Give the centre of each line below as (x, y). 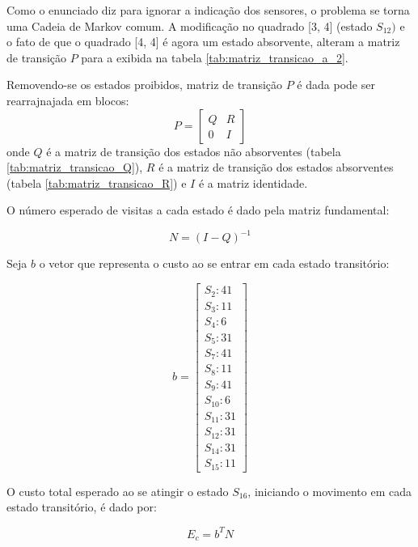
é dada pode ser (336, 85)
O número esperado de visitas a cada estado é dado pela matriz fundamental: (198, 210)
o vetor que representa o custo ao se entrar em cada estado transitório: (214, 263)
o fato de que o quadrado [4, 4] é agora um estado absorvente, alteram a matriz (203, 42)
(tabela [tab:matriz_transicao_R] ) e (97, 182)
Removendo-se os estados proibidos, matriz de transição (145, 85)
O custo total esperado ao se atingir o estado (118, 491)
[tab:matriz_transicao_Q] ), (75, 167)
